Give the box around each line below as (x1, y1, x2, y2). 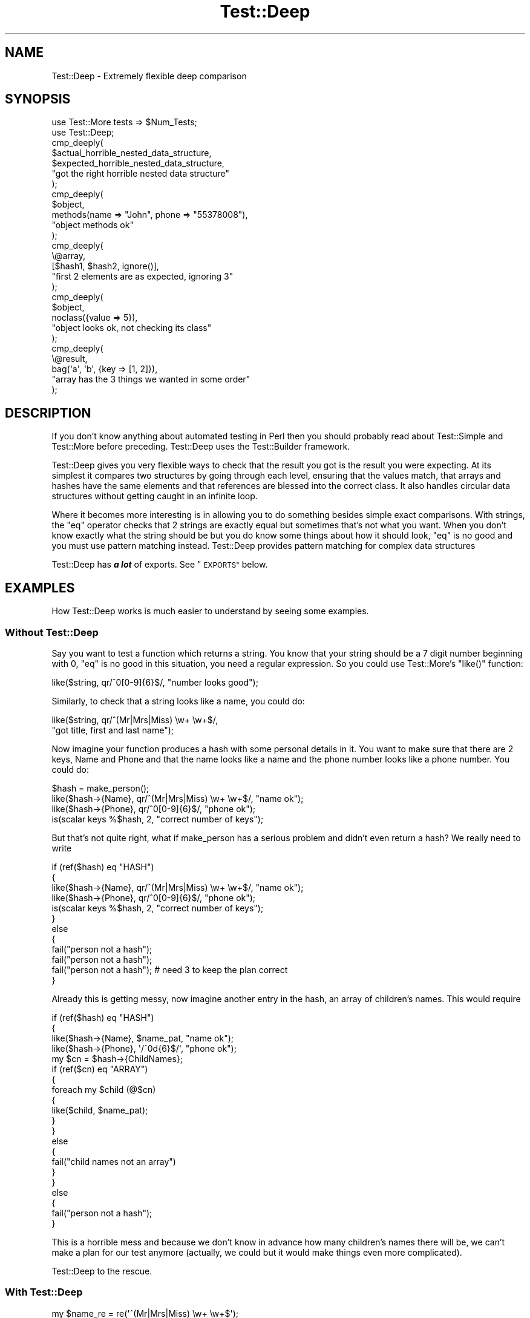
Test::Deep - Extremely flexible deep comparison (51, 70, 247, 81)
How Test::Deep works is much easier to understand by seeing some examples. (51, 606, 369, 617)
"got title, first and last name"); (51, 724, 174, 735)
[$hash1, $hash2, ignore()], (51, 261, 159, 272)
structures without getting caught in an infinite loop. (51, 491, 258, 502)
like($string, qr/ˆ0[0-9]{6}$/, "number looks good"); (51, 677, 258, 687)
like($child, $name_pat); (51, 1104, 148, 1115)
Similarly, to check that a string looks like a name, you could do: (51, 695, 305, 706)
